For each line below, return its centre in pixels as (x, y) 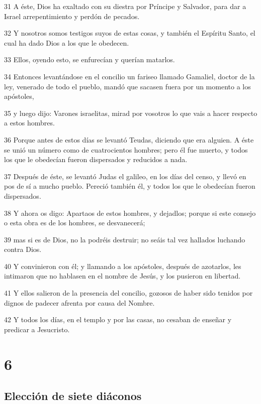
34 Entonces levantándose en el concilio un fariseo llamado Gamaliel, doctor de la (129, 76)
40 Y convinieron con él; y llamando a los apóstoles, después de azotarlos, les (123, 266)
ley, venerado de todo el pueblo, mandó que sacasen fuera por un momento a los (127, 86)
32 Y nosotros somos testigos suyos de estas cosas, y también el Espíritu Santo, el (130, 33)
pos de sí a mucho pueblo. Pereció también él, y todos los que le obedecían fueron (130, 186)
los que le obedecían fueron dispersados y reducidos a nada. (96, 159)
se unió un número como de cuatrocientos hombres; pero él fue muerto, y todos (126, 149)
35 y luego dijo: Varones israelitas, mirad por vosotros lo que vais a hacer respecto (131, 113)
